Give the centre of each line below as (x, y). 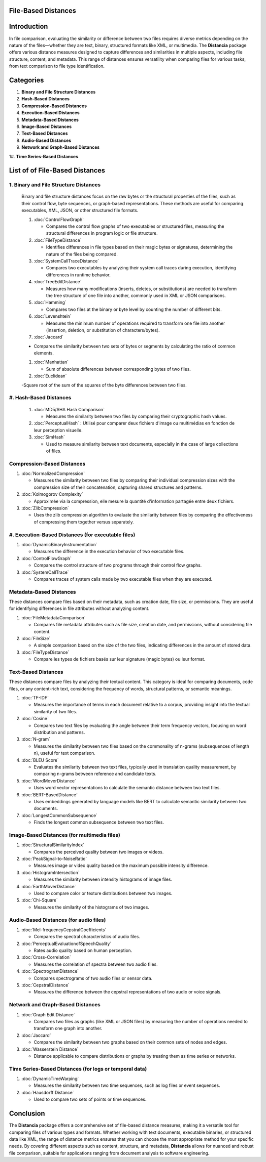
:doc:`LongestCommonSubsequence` (60, 815)
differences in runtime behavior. (78, 275)
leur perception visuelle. (58, 430)
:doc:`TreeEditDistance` (58, 282)
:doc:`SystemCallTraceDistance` (66, 261)
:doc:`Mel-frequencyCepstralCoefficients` (64, 930)
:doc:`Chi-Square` (40, 900)
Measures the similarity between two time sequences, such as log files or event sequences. (127, 1085)
